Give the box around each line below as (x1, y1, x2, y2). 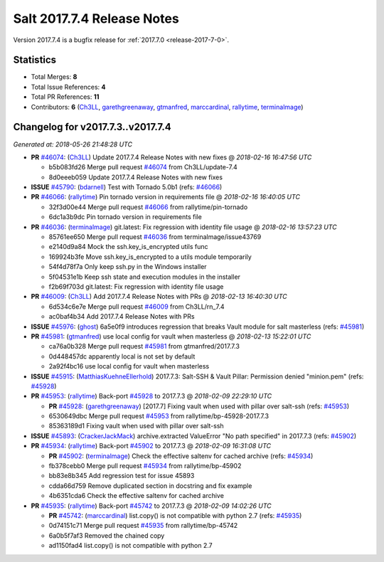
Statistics (13, 54, 57, 66)
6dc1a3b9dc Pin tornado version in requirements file (48, 213, 202, 221)
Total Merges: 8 (31, 73, 78, 81)
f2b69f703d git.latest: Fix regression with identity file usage (48, 282, 224, 291)
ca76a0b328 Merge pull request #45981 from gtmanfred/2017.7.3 (48, 342, 240, 351)
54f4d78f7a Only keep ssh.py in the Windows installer (48, 263, 207, 271)
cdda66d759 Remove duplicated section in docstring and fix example (48, 481, 252, 490)
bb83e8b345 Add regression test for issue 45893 (48, 472, 195, 480)
